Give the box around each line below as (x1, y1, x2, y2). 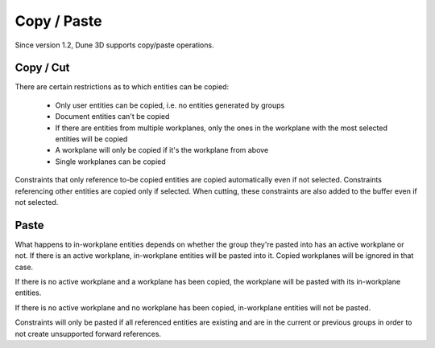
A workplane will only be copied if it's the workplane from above (55, 145, 269, 155)
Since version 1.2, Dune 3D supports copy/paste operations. (14, 40, 214, 50)
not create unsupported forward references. (14, 329, 161, 338)
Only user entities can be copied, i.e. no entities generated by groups (55, 100, 285, 110)
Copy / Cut (14, 61, 70, 75)
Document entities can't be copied (55, 112, 170, 121)
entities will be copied (55, 134, 128, 144)
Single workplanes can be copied (55, 157, 167, 166)
